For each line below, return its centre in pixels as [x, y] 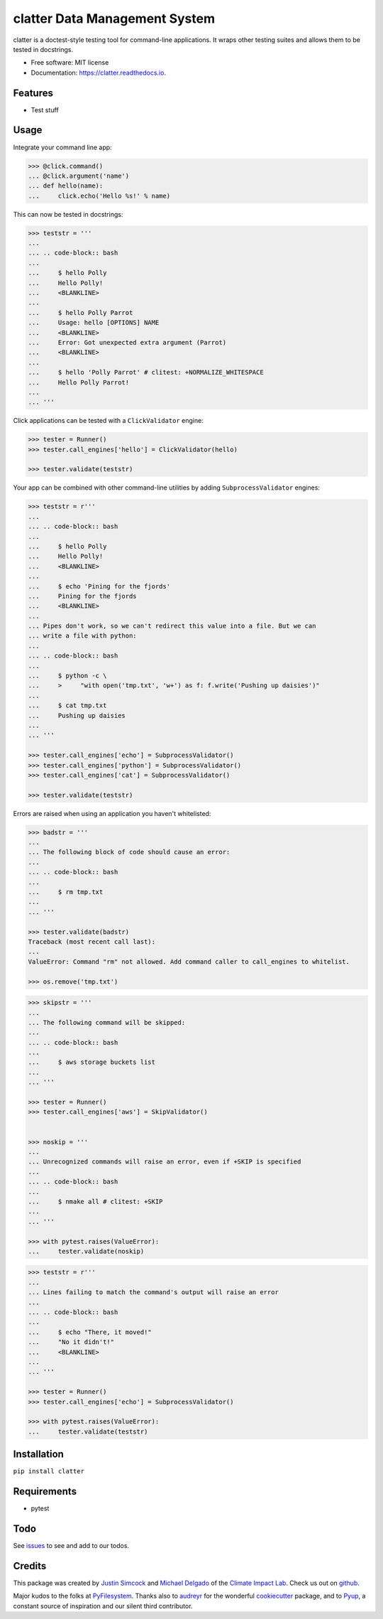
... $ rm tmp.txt [66, 892]
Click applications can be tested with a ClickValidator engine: [108, 421]
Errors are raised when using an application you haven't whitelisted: [112, 813]
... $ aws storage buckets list [92, 1062]
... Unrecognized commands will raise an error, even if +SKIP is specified [165, 1162]
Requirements [45, 1491]
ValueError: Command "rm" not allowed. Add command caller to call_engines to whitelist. [189, 962]
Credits [30, 1566]
